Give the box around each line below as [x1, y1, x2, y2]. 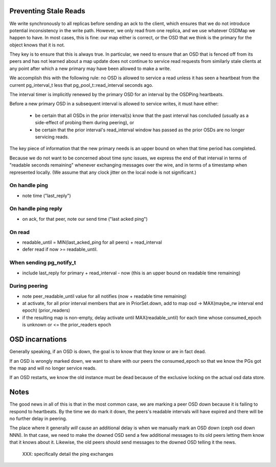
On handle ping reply [9, 205, 62, 212]
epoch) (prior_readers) [22, 307, 71, 314]
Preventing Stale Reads [9, 7, 85, 15]
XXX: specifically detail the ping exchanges [22, 451, 113, 457]
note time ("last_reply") [22, 192, 71, 199]
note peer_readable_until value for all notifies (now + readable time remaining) [22, 293, 187, 299]
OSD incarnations [9, 335, 67, 344]
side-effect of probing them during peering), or [35, 120, 134, 126]
